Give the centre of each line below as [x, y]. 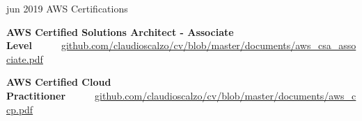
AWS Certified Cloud [59, 82]
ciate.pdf [25, 58]
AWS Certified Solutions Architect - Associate [120, 31]
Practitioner [36, 95]
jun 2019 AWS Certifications [67, 8]
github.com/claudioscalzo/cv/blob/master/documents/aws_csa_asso [208, 45]
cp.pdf [20, 109]
